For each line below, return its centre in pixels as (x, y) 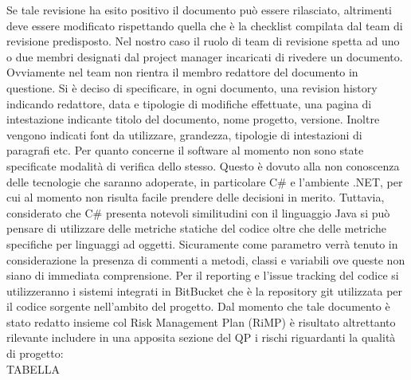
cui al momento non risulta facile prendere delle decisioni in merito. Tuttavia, (196, 197)
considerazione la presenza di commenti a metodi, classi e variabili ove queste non (206, 259)
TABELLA (33, 368)
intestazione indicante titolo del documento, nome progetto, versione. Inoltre (193, 119)
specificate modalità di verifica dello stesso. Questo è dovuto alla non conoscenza (203, 165)
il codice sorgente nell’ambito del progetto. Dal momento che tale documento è (198, 306)
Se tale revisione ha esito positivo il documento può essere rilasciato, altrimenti (199, 10)
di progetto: (35, 353)
